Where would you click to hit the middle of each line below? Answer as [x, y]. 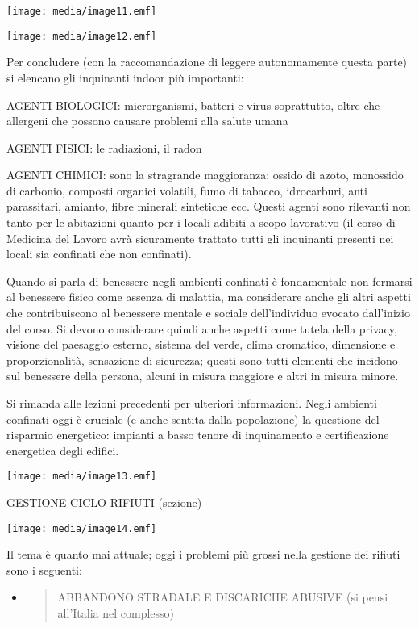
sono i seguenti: [44, 569]
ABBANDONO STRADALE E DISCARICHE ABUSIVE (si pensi [223, 597]
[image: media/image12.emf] [82, 36]
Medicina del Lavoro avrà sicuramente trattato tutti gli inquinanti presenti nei [200, 238]
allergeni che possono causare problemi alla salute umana [147, 121]
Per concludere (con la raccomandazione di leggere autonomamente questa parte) [207, 62]
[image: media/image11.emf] [82, 11]
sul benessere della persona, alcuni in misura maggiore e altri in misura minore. [203, 376]
